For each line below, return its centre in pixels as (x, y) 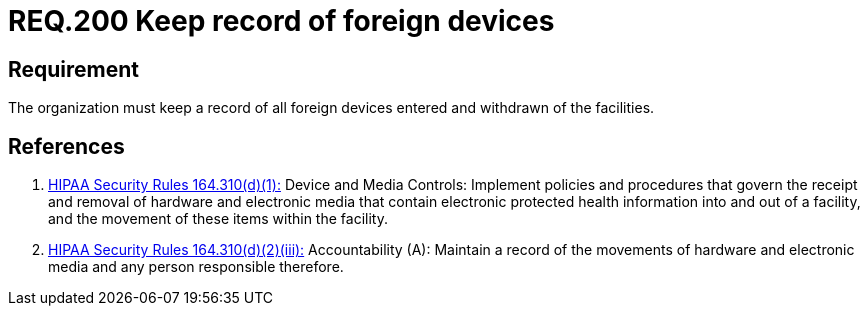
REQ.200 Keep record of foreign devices (281, 21)
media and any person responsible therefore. (196, 267)
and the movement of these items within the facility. (218, 219)
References (66, 146)
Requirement (74, 69)
